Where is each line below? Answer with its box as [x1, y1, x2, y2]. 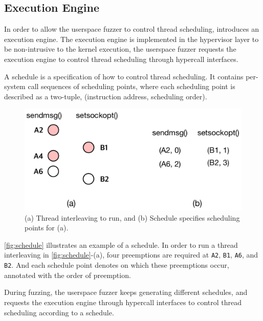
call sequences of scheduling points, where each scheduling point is [28, 81, 235, 92]
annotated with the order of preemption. [4, 269, 131, 280]
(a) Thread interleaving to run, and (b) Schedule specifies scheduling [25, 212, 240, 223]
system [4, 81, 26, 92]
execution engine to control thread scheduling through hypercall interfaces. [4, 53, 238, 64]
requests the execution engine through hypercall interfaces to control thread [4, 296, 242, 307]
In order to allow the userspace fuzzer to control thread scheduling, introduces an [4, 24, 259, 34]
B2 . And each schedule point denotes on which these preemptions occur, [4, 260, 229, 270]
